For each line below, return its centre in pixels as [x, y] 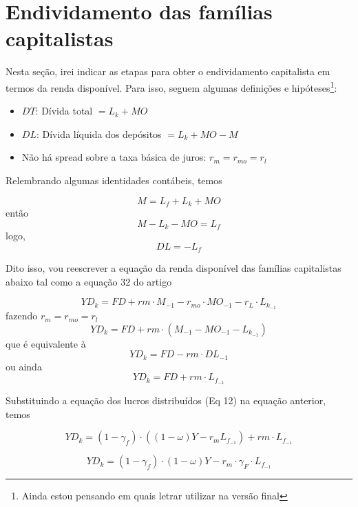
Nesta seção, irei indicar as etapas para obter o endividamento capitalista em [168, 71]
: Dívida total [64, 111]
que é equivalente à [46, 343]
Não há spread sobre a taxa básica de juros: [114, 157]
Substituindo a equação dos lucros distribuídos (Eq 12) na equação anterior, [166, 400]
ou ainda [24, 366]
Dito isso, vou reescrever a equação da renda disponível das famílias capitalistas [173, 268]
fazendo [22, 316]
